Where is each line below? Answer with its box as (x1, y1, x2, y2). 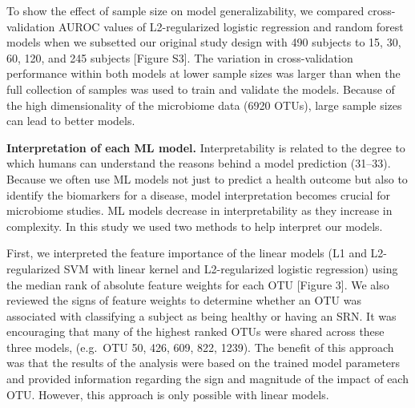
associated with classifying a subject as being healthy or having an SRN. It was (6, 307, 397, 324)
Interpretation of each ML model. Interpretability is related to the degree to (6, 139, 405, 156)
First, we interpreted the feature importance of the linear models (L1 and (6, 244, 367, 261)
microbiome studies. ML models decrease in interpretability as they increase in (6, 202, 393, 219)
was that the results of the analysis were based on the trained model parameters (6, 354, 401, 371)
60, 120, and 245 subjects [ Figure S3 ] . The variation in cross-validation (6, 49, 353, 66)
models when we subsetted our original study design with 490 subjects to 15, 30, (6, 34, 401, 50)
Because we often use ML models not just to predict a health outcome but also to (6, 170, 408, 187)
